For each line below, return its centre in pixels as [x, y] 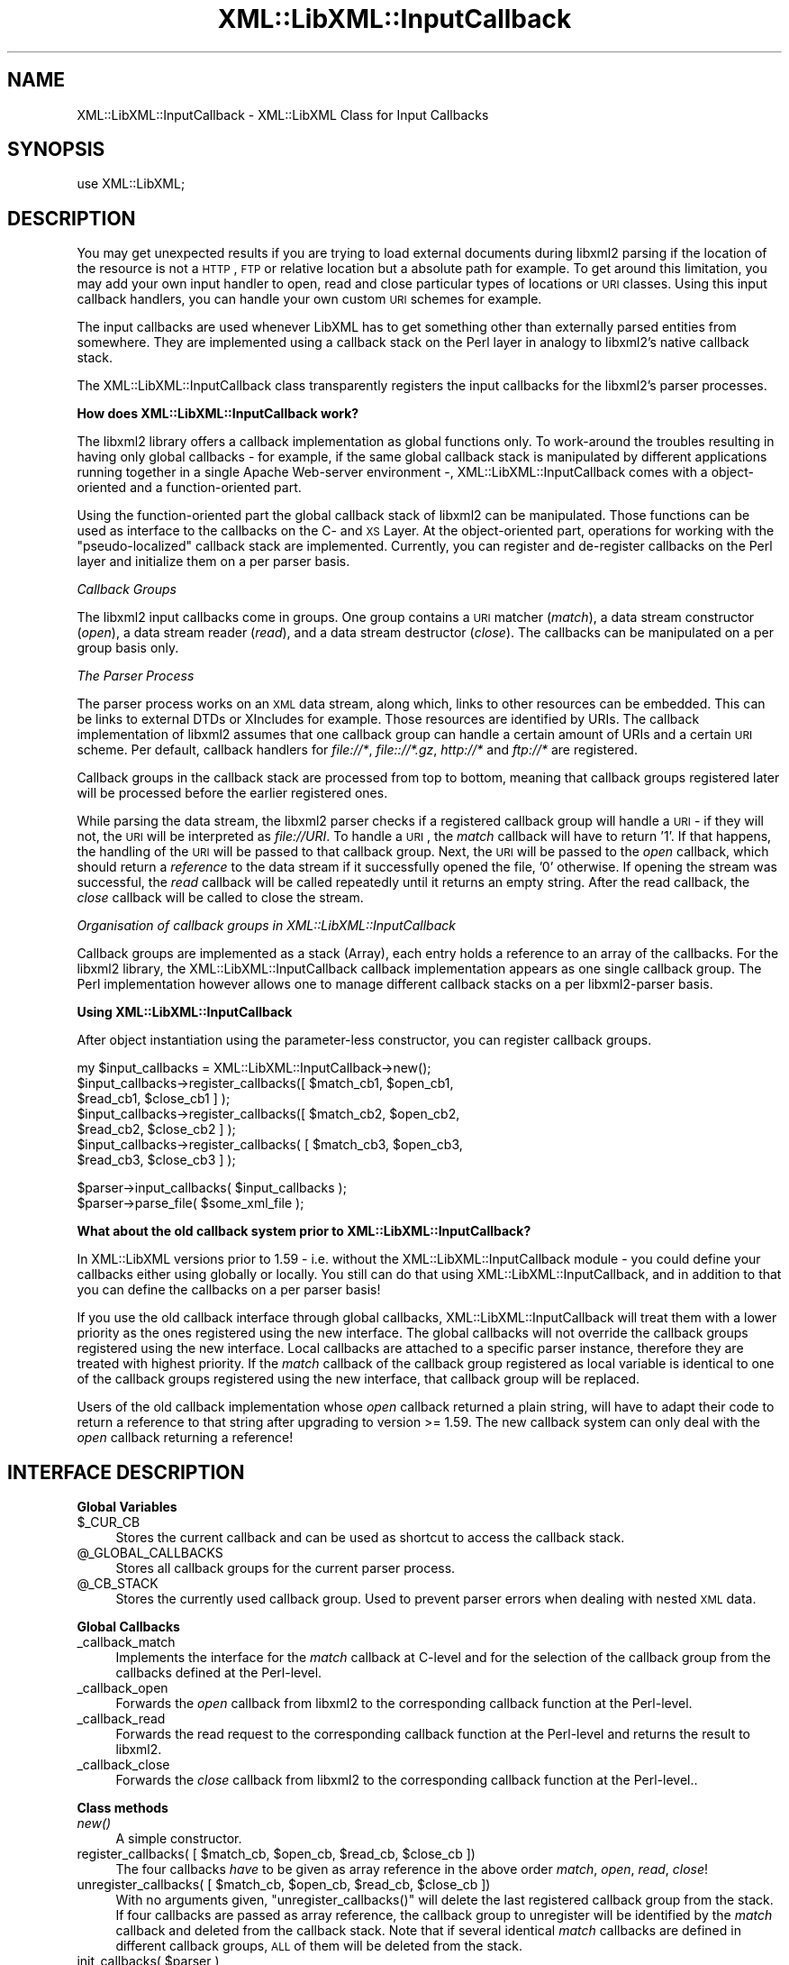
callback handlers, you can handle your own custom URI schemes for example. [309, 299]
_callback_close [123, 1765]
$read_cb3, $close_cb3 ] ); [156, 1160]
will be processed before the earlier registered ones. [232, 793]
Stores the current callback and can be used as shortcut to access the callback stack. [370, 1538]
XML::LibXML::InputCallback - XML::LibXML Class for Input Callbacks [283, 114]
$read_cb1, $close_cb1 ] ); [154, 1099]
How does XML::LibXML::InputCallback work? [218, 414]
